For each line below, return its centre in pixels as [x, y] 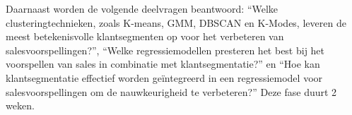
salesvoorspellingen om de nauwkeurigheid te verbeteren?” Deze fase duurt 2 [171, 91]
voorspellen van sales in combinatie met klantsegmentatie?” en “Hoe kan [163, 64]
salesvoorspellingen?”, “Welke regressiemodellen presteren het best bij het [165, 50]
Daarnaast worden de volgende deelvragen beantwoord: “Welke [142, 8]
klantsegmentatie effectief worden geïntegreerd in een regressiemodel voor [164, 77]
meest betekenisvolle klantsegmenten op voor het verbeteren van [145, 36]
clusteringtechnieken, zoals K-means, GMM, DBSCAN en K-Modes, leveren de [176, 22]
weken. [20, 105]
